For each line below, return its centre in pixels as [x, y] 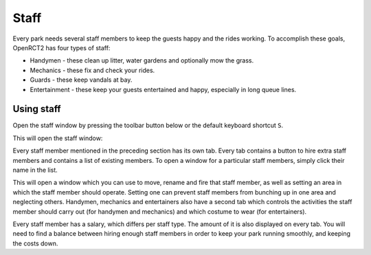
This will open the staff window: [58, 138]
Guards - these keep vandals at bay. [81, 80]
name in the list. [35, 170]
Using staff [37, 109]
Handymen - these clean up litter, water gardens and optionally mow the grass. [142, 60]
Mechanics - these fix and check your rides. [92, 70]
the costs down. [35, 243]
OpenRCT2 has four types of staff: [61, 47]
